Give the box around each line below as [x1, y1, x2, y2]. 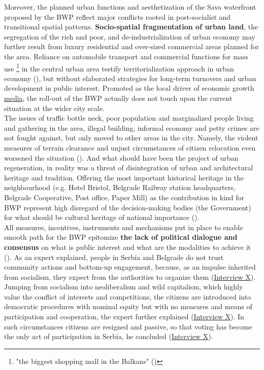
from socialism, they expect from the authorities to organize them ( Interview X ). [4, 271, 256, 282]
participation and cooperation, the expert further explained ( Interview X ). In [4, 311, 244, 322]
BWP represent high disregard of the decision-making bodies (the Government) [4, 202, 251, 212]
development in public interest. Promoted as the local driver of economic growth [4, 83, 254, 93]
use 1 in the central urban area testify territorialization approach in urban [4, 61, 234, 73]
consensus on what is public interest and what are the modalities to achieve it [4, 241, 251, 252]
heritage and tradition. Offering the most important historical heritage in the [4, 172, 244, 182]
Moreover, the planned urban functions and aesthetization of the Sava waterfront [4, 2, 256, 12]
